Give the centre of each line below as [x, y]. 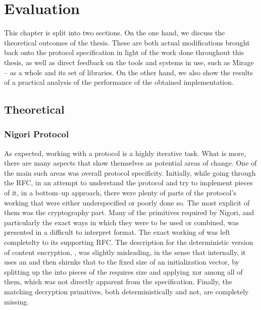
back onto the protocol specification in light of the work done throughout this [124, 52]
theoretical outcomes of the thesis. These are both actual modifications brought [127, 42]
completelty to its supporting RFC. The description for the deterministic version [129, 242]
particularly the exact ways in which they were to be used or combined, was [122, 222]
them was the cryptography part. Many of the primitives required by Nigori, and [129, 212]
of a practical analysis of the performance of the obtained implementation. [119, 82]
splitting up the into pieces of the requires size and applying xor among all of [123, 271]
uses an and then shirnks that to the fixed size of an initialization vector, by [122, 262]
